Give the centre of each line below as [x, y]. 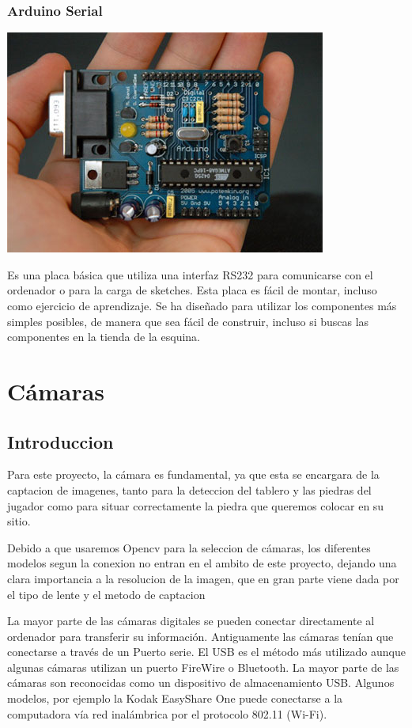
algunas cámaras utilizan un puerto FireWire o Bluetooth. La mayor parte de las [203, 667]
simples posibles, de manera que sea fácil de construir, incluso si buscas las [188, 321]
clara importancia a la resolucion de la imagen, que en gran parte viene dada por [203, 578]
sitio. [19, 521]
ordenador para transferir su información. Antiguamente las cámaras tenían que [200, 636]
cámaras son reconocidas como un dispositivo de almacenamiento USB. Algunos [201, 682]
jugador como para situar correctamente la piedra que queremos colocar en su [196, 505]
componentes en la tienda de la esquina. [104, 337]
